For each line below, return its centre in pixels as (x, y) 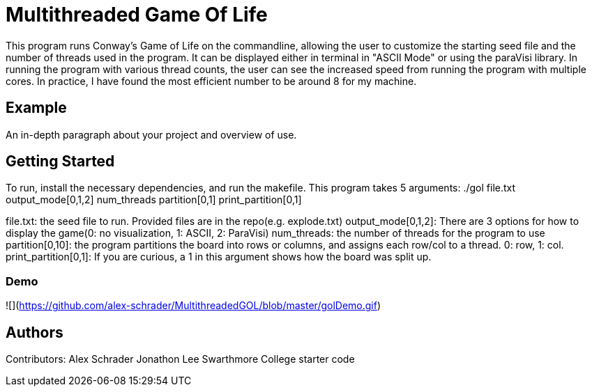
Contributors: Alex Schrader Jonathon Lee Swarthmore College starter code (180, 359)
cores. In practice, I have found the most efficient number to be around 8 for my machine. (211, 81)
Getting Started (60, 162)
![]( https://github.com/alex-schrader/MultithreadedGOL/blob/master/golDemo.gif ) (193, 306)
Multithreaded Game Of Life (137, 15)
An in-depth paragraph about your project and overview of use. (151, 134)
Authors (35, 332)
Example (36, 108)
